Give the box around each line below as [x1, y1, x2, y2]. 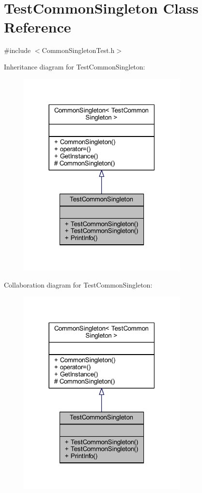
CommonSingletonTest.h [42, 45, 115, 55]
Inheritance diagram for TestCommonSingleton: [4, 61, 145, 71]
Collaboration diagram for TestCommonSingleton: [4, 279, 153, 289]
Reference [4, 17, 71, 37]
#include [4, 45, 31, 55]
